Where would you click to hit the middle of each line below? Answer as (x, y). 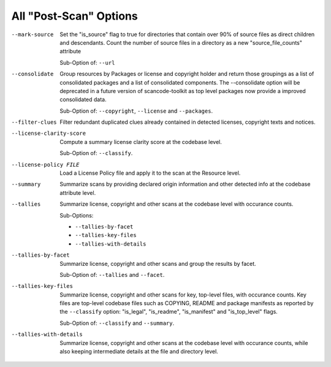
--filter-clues (34, 122)
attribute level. (78, 192)
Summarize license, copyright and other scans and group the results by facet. (158, 263)
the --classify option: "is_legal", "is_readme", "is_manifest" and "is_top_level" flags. (169, 312)
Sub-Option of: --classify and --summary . (117, 323)
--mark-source (32, 34)
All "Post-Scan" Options (74, 16)
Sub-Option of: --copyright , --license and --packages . (136, 111)
